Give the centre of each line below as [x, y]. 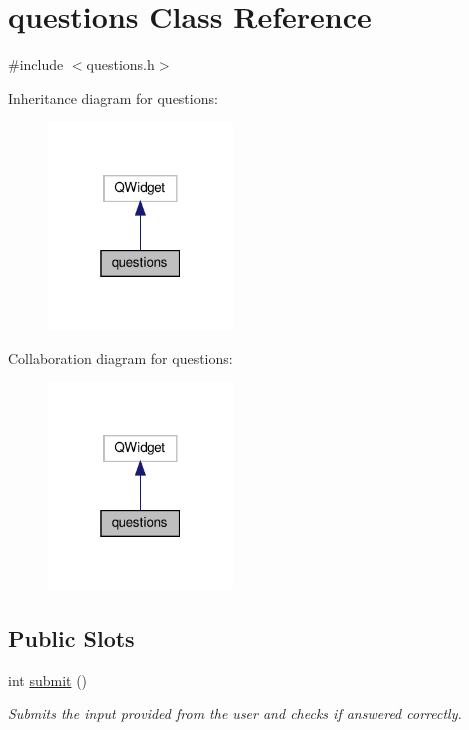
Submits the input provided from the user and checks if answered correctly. [235, 713]
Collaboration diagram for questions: [120, 357]
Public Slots [71, 637]
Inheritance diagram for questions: [113, 97]
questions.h [120, 64]
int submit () [48, 679]
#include [36, 64]
